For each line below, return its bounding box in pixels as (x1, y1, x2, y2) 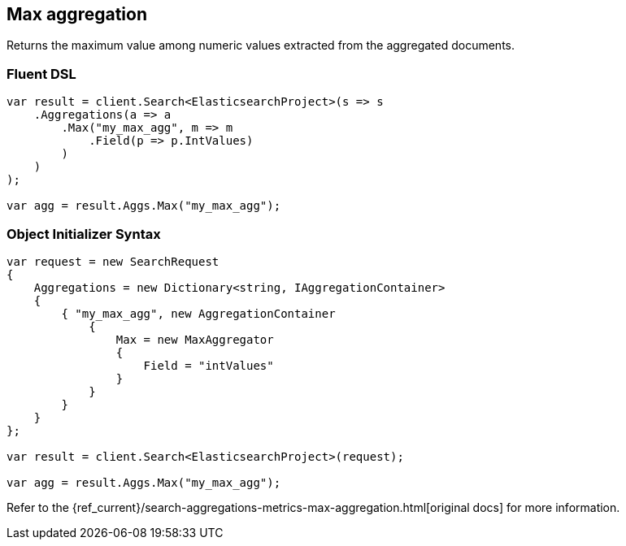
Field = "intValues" (143, 358, 274, 372)
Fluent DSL (7, 65, 76, 82)
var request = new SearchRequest (7, 254, 220, 268)
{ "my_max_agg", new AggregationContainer (61, 306, 336, 320)
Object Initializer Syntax (7, 225, 161, 242)
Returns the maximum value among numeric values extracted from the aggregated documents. (7, 38, 515, 53)
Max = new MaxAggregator (115, 332, 274, 346)
